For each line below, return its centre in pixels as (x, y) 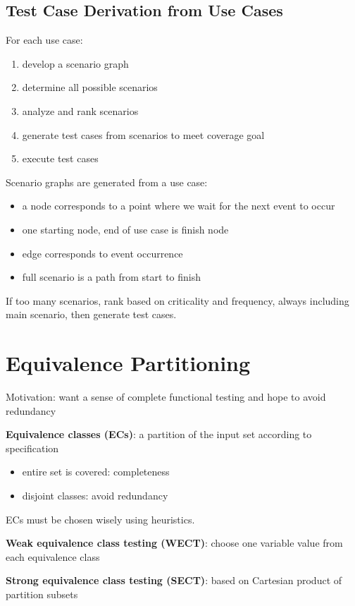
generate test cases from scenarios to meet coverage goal (143, 134)
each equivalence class (53, 556)
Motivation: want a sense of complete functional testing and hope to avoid (166, 397)
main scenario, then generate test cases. (91, 314)
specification (32, 448)
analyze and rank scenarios (80, 110)
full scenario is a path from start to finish (112, 277)
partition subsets (42, 594)
